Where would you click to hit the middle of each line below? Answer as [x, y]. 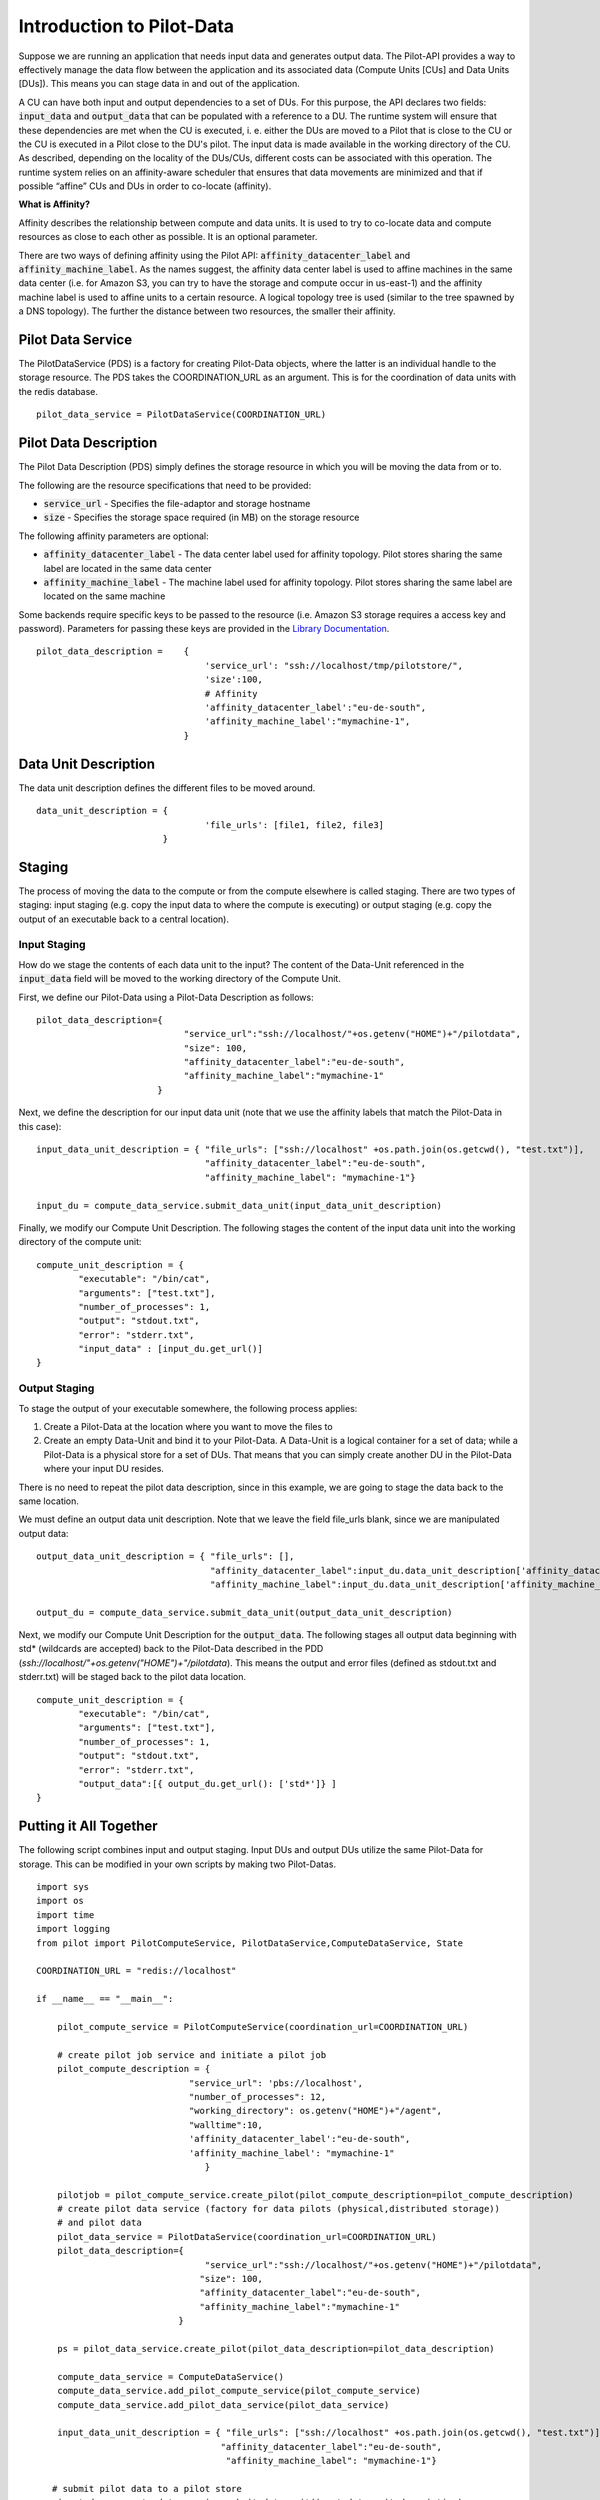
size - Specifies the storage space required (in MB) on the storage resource [201, 517]
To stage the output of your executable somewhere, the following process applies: [188, 1408]
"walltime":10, [226, 2124]
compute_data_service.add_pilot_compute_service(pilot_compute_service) [239, 2391]
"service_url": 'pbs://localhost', [276, 2083]
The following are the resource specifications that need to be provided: [165, 485]
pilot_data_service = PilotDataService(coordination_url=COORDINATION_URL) [246, 2236]
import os [60, 1901]
